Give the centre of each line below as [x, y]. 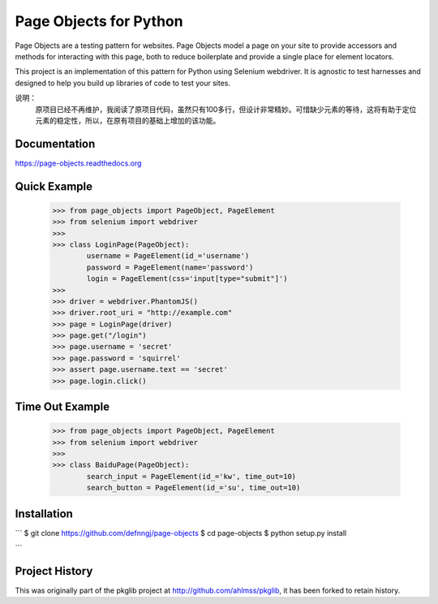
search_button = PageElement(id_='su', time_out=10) [193, 488]
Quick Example [54, 186]
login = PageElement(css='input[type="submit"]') [187, 279]
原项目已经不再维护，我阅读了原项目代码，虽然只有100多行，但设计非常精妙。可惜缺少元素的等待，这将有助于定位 [226, 109]
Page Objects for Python [99, 21]
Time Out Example [62, 407]
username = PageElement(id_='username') [168, 256]
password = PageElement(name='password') [170, 267]
